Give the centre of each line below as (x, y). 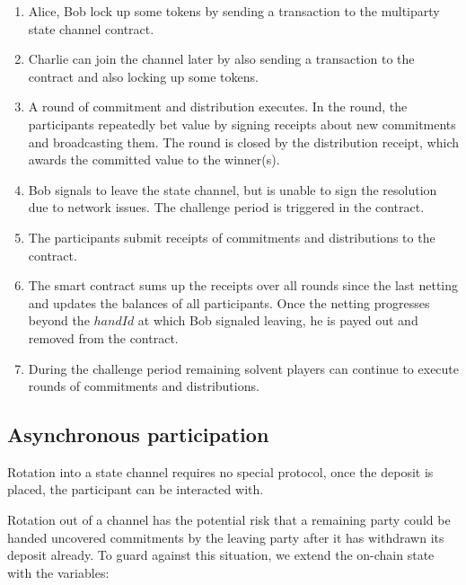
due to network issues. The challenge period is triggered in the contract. (226, 207)
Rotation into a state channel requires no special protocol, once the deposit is (220, 471)
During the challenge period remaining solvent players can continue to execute (244, 368)
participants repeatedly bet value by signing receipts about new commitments (242, 124)
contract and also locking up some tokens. (143, 76)
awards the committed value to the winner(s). (154, 160)
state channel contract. (91, 28)
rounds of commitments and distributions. (144, 386)
